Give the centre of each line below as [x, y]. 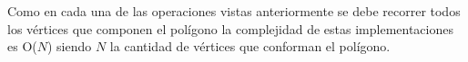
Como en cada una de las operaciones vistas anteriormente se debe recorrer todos [234, 11]
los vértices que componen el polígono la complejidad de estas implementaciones [230, 28]
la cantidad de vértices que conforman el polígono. [250, 46]
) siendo [69, 46]
